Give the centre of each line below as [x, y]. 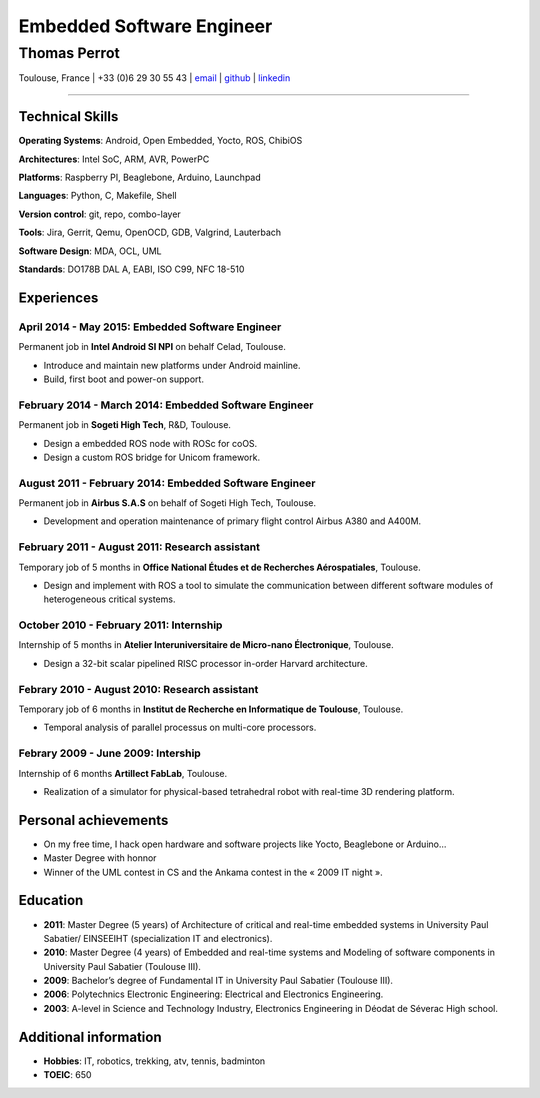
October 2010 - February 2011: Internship [120, 625]
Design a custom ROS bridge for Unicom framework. [151, 457]
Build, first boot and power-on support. [124, 379]
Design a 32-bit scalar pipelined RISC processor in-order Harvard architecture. [206, 663]
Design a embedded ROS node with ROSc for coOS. [150, 443]
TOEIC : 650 [67, 1075]
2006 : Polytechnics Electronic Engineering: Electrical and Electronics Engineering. [213, 994]
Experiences [58, 297]
